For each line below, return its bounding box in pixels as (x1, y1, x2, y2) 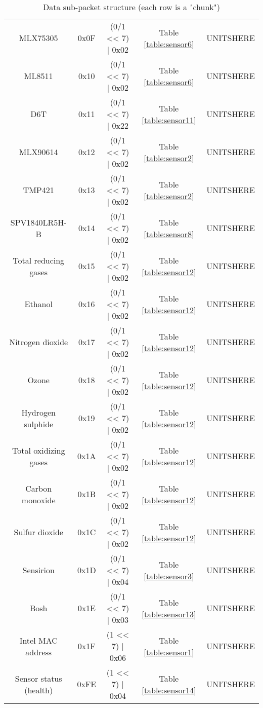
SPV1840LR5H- (10, 216, 67, 228)
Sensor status (15, 672, 62, 684)
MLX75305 (19, 32, 58, 44)
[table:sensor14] (142, 684, 196, 696)
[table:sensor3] (144, 570, 194, 582)
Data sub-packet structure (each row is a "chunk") (43, 1, 220, 13)
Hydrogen (21, 406, 56, 418)
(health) (24, 684, 53, 696)
